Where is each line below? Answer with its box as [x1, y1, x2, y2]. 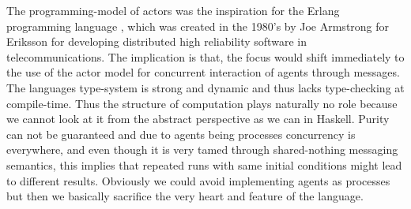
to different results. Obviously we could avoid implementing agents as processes [6, 172, 390, 188]
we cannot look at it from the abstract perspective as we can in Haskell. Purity [6, 110, 390, 127]
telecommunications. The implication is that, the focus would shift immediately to [6, 48, 405, 65]
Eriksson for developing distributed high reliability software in [6, 33, 307, 50]
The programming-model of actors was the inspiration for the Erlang [6, 2, 340, 18]
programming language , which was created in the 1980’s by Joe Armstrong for [6, 17, 390, 34]
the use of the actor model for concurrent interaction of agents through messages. [6, 64, 400, 80]
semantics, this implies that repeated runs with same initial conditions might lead [6, 156, 402, 173]
